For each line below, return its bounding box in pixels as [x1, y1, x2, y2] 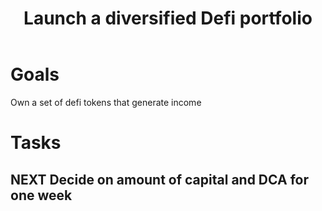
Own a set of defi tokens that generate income [10, 96, 202, 108]
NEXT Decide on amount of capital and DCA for [10, 171, 309, 188]
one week [10, 187, 73, 204]
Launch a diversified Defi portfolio [23, 7, 313, 30]
